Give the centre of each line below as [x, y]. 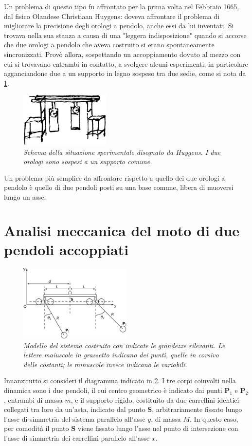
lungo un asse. [25, 197]
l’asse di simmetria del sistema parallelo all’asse [75, 418]
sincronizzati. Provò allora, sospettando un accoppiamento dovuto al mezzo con [122, 54]
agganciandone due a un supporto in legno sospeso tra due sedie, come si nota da [125, 73]
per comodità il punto [36, 428]
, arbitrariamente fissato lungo [197, 409]
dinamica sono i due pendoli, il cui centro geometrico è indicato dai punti [113, 390]
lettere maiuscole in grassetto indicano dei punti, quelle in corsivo [121, 355]
